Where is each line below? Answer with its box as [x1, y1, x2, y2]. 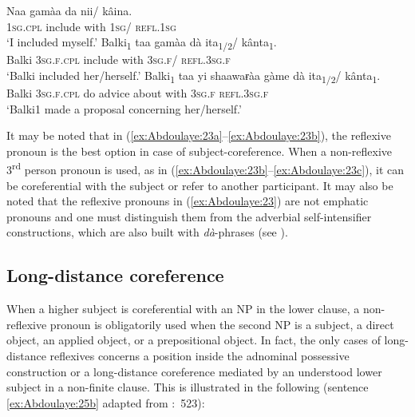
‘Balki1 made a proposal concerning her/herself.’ [6, 100, 242, 117]
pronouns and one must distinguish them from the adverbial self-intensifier [6, 208, 372, 224]
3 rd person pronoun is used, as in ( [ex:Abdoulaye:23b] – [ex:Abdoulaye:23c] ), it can [6, 159, 405, 178]
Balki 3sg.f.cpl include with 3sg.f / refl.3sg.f [6, 51, 231, 68]
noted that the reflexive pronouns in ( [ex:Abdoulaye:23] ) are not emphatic [6, 193, 369, 209]
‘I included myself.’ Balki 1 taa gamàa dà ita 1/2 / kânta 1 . [6, 34, 277, 52]
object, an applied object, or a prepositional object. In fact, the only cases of [6, 332, 381, 348]
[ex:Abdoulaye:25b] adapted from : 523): [6, 394, 205, 411]
